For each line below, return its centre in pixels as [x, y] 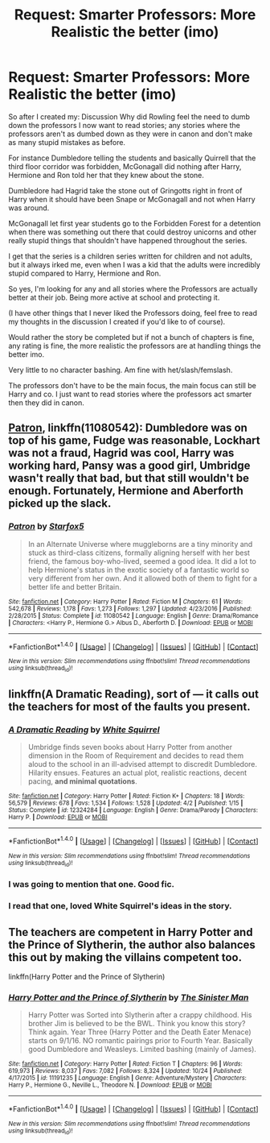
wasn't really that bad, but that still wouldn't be [129, 478]
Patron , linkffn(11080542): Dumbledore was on [128, 428]
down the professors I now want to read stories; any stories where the [125, 125]
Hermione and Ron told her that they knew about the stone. [106, 175]
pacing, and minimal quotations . [83, 781]
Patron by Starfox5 [46, 527]
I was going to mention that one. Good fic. [92, 884]
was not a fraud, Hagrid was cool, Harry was [121, 453]
